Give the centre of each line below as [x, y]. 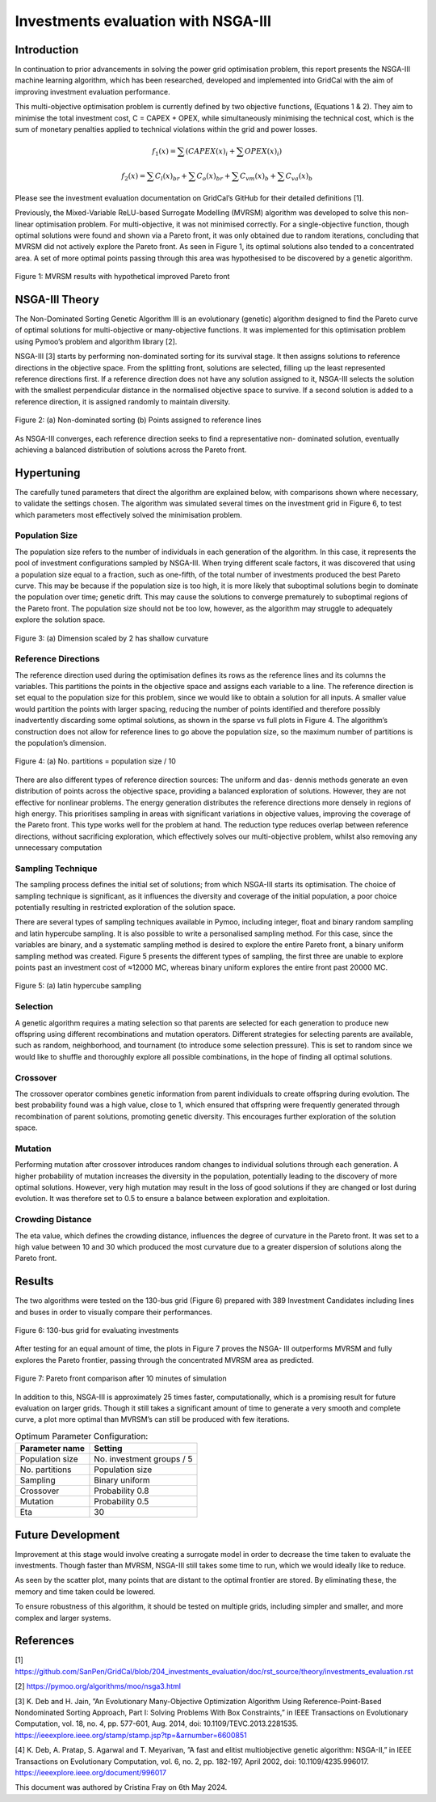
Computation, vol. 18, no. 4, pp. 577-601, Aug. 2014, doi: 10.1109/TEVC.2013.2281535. [157, 1724]
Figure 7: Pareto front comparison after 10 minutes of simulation [121, 1378]
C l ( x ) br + [171, 176]
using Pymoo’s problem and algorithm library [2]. [96, 341]
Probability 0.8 [122, 1491]
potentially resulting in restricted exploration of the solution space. [125, 907]
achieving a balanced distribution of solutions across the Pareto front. [131, 450]
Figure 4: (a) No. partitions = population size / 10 [96, 761]
